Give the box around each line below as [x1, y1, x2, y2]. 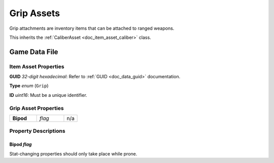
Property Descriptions [9, 128, 65, 135]
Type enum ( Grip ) [9, 83, 49, 89]
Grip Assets [9, 8, 60, 19]
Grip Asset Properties [9, 104, 64, 112]
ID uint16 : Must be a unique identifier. [9, 92, 87, 98]
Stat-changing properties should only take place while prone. [9, 150, 138, 156]
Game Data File [9, 47, 58, 56]
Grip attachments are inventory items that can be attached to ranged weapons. [9, 25, 175, 31]
